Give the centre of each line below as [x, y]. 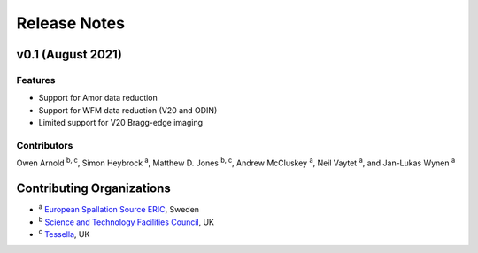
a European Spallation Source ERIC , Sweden [119, 209]
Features [36, 80]
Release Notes [71, 23]
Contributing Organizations [94, 189]
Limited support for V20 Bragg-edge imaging [121, 123]
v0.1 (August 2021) [69, 54]
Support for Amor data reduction [98, 98]
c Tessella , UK [64, 233]
